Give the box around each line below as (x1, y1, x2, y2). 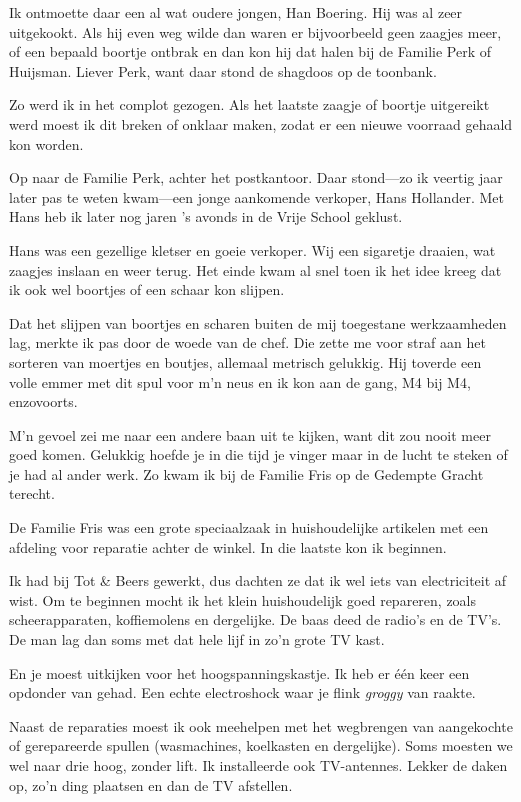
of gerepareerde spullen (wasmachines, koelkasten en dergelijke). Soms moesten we (9, 735, 513, 756)
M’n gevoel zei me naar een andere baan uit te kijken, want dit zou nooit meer (9, 424, 491, 445)
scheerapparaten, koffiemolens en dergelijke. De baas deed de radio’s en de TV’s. (9, 609, 502, 630)
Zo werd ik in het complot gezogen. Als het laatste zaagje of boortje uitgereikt (9, 94, 490, 115)
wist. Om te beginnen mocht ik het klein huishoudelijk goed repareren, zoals (9, 589, 477, 610)
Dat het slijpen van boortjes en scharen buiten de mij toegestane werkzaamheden (9, 312, 507, 333)
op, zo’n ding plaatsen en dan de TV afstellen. (9, 774, 293, 795)
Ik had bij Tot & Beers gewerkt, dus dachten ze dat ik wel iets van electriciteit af (9, 570, 507, 591)
